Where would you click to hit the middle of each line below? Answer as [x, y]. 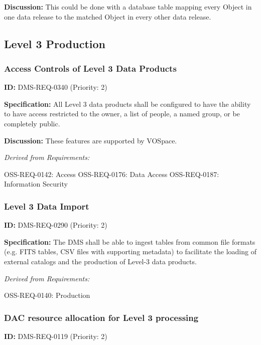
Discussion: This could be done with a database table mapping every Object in [128, 7]
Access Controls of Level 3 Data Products [90, 68]
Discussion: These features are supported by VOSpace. [91, 140]
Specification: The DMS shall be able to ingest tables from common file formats [130, 241]
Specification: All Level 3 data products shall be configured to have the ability [127, 104]
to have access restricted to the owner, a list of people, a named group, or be [122, 114]
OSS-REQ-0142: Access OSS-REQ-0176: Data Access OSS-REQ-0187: [112, 174]
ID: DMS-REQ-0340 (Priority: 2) [56, 87]
